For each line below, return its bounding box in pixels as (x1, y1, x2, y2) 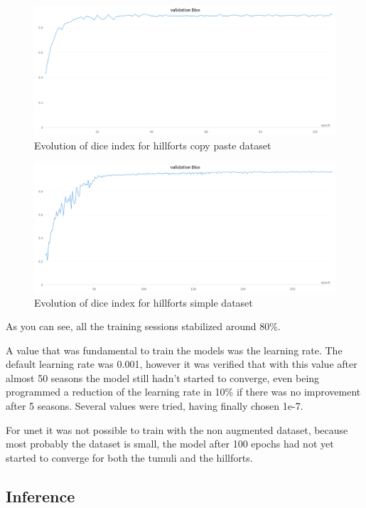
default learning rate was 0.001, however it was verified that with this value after (6, 356, 357, 371)
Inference (6, 485, 75, 507)
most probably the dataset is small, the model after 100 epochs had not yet (6, 436, 334, 451)
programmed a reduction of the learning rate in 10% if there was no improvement (6, 384, 361, 399)
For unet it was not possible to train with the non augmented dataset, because (6, 422, 348, 437)
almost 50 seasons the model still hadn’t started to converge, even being (6, 370, 320, 385)
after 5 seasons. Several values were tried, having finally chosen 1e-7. (6, 398, 303, 413)
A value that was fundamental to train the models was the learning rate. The (6, 342, 343, 357)
